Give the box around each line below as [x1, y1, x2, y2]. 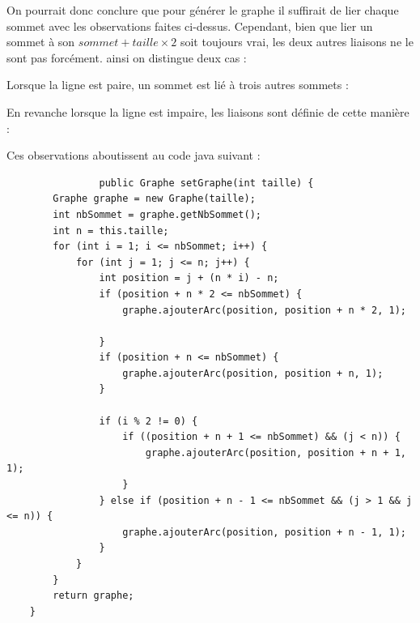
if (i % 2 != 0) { [99, 415, 198, 427]
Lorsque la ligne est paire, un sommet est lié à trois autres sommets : [6, 76, 349, 93]
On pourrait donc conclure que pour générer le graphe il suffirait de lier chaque [6, 2, 399, 18]
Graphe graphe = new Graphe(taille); [53, 193, 256, 205]
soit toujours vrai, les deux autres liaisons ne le [180, 33, 414, 50]
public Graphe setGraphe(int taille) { [99, 177, 314, 189]
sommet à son [6, 33, 75, 50]
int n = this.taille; [53, 224, 169, 237]
